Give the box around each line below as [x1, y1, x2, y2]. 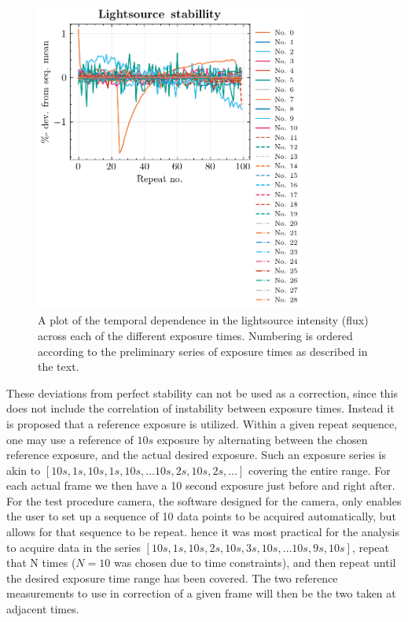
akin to [6, 461, 41, 478]
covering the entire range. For [248, 461, 391, 478]
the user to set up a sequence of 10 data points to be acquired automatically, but [6, 508, 396, 524]
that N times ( [6, 554, 76, 571]
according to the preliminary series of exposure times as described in [38, 342, 368, 359]
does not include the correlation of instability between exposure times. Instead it [6, 400, 395, 417]
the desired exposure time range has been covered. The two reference [6, 569, 338, 586]
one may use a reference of [6, 431, 134, 447]
